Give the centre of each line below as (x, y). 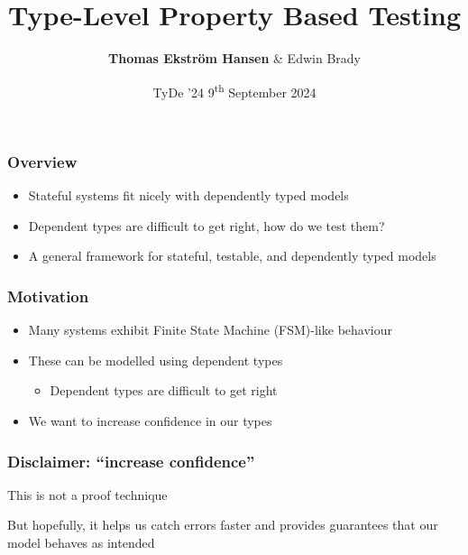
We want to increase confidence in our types (150, 421)
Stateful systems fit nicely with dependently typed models (188, 195)
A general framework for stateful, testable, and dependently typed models (232, 256)
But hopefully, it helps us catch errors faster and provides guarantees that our (223, 525)
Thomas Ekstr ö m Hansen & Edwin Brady (234, 58)
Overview (42, 161)
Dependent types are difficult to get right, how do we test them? (206, 225)
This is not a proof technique (87, 494)
